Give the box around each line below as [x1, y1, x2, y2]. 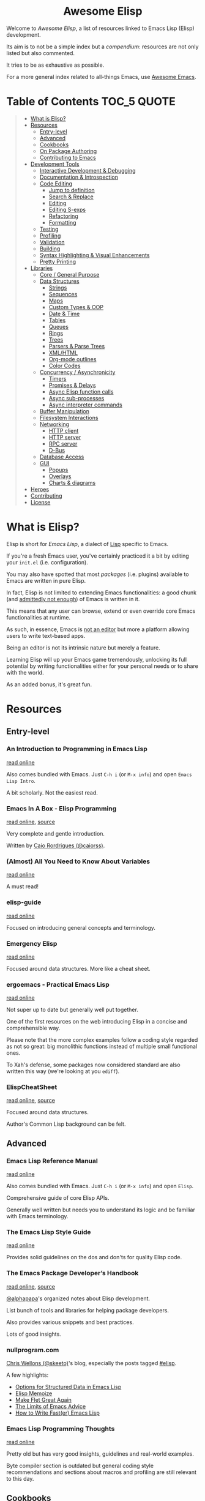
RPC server [48, 440, 78, 447]
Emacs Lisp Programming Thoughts [6, 1424, 115, 1433]
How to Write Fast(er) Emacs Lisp [15, 1409, 100, 1417]
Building [39, 245, 61, 252]
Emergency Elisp [6, 939, 58, 948]
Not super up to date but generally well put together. [6, 1006, 139, 1014]
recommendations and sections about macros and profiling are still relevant [6, 1469, 197, 1476]
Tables [48, 316, 66, 324]
